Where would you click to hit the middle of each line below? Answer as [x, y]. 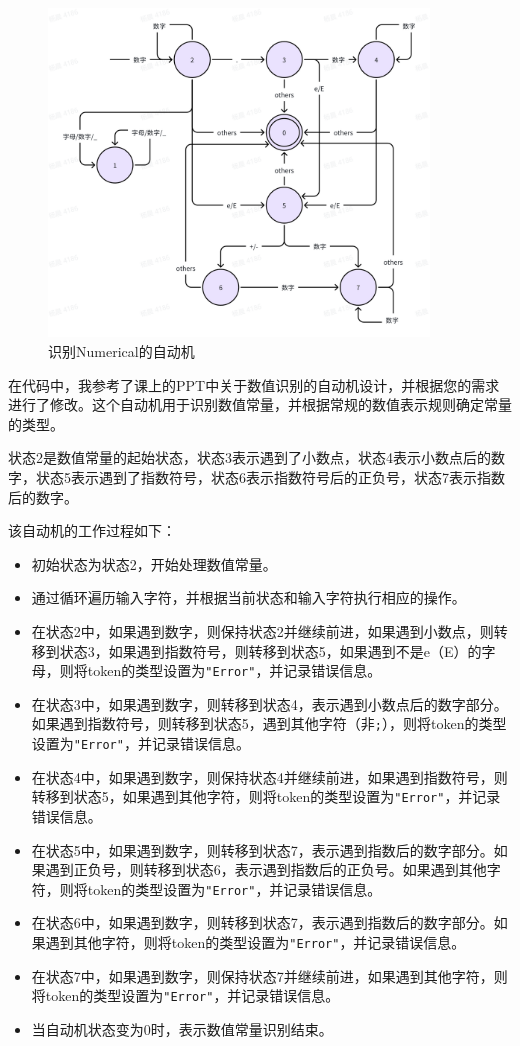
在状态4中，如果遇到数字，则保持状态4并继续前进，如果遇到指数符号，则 [269, 776]
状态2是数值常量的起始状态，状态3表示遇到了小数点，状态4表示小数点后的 [249, 457]
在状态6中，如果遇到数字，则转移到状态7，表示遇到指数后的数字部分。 [262, 922]
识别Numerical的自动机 [121, 351]
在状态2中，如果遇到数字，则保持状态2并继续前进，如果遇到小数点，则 [262, 630]
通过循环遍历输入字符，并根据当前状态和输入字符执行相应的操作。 [248, 597]
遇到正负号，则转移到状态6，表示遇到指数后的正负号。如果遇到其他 [266, 869]
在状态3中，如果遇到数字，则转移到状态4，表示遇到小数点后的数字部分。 [269, 703]
